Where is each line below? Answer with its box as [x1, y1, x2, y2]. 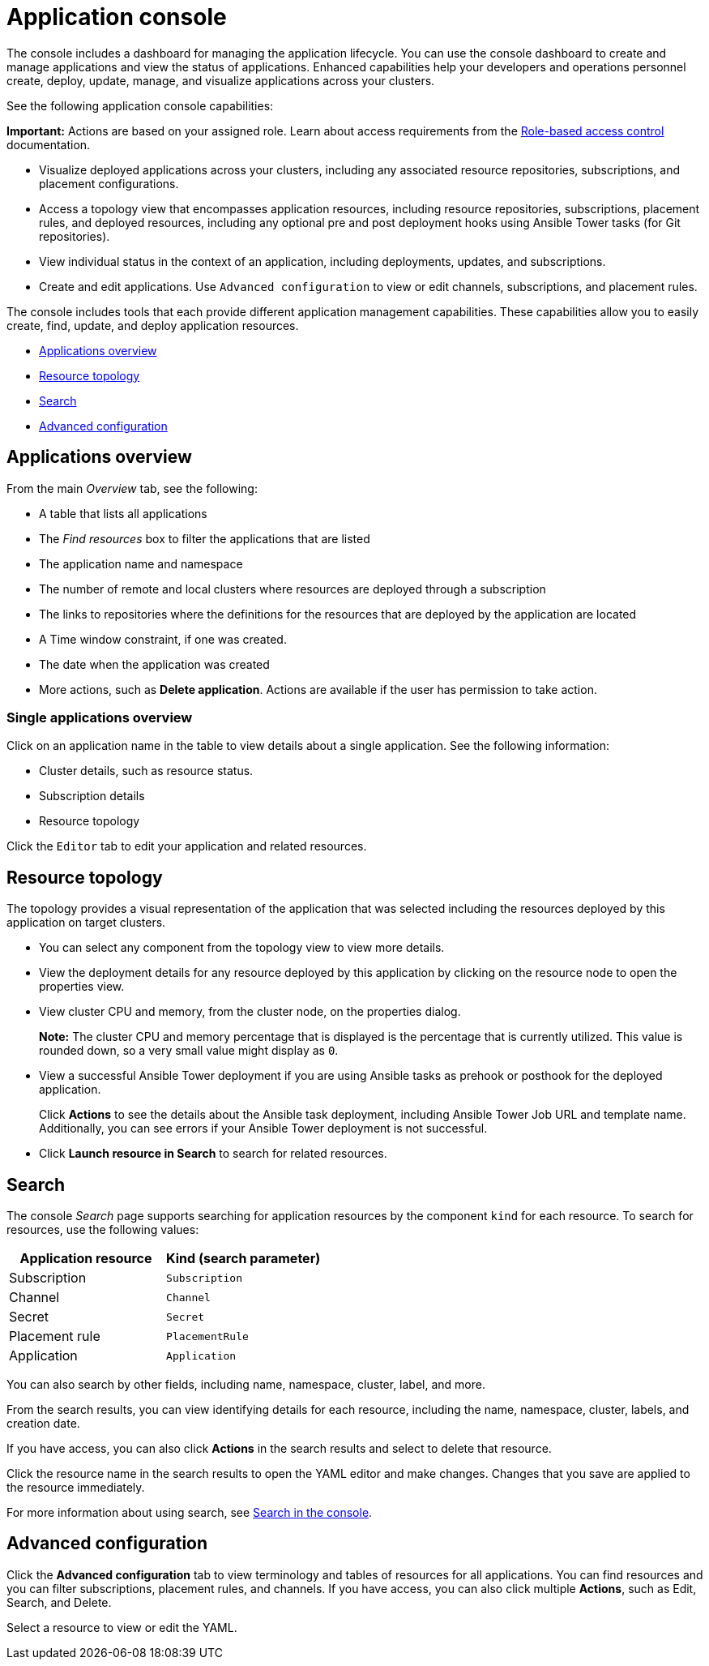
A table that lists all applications [39, 506, 207, 520]
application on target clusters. [6, 915, 166, 930]
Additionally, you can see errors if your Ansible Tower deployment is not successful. [39, 1121, 488, 1136]
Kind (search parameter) [166, 1250, 321, 1267]
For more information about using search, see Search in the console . [6, 1505, 373, 1520]
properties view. [39, 979, 125, 994]
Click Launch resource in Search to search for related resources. [39, 1146, 387, 1161]
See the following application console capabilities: [6, 98, 274, 113]
